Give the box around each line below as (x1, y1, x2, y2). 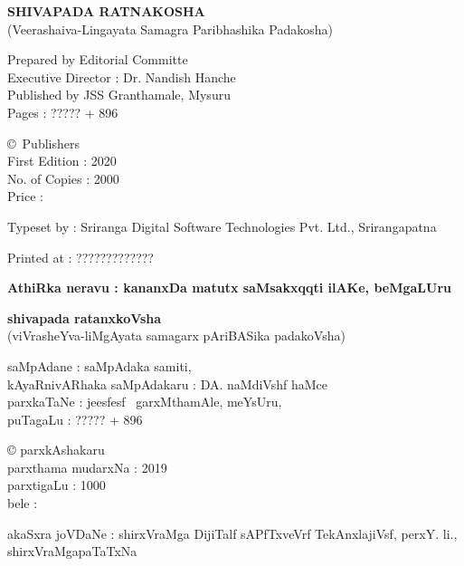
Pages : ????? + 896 (7, 102, 118, 121)
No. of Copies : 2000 (7, 168, 119, 187)
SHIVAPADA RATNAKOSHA (7, 2, 205, 20)
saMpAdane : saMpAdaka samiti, (7, 356, 192, 375)
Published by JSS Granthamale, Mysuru (7, 85, 231, 104)
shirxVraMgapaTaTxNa (7, 542, 137, 561)
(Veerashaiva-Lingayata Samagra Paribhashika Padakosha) (7, 19, 333, 38)
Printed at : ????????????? (7, 247, 154, 266)
